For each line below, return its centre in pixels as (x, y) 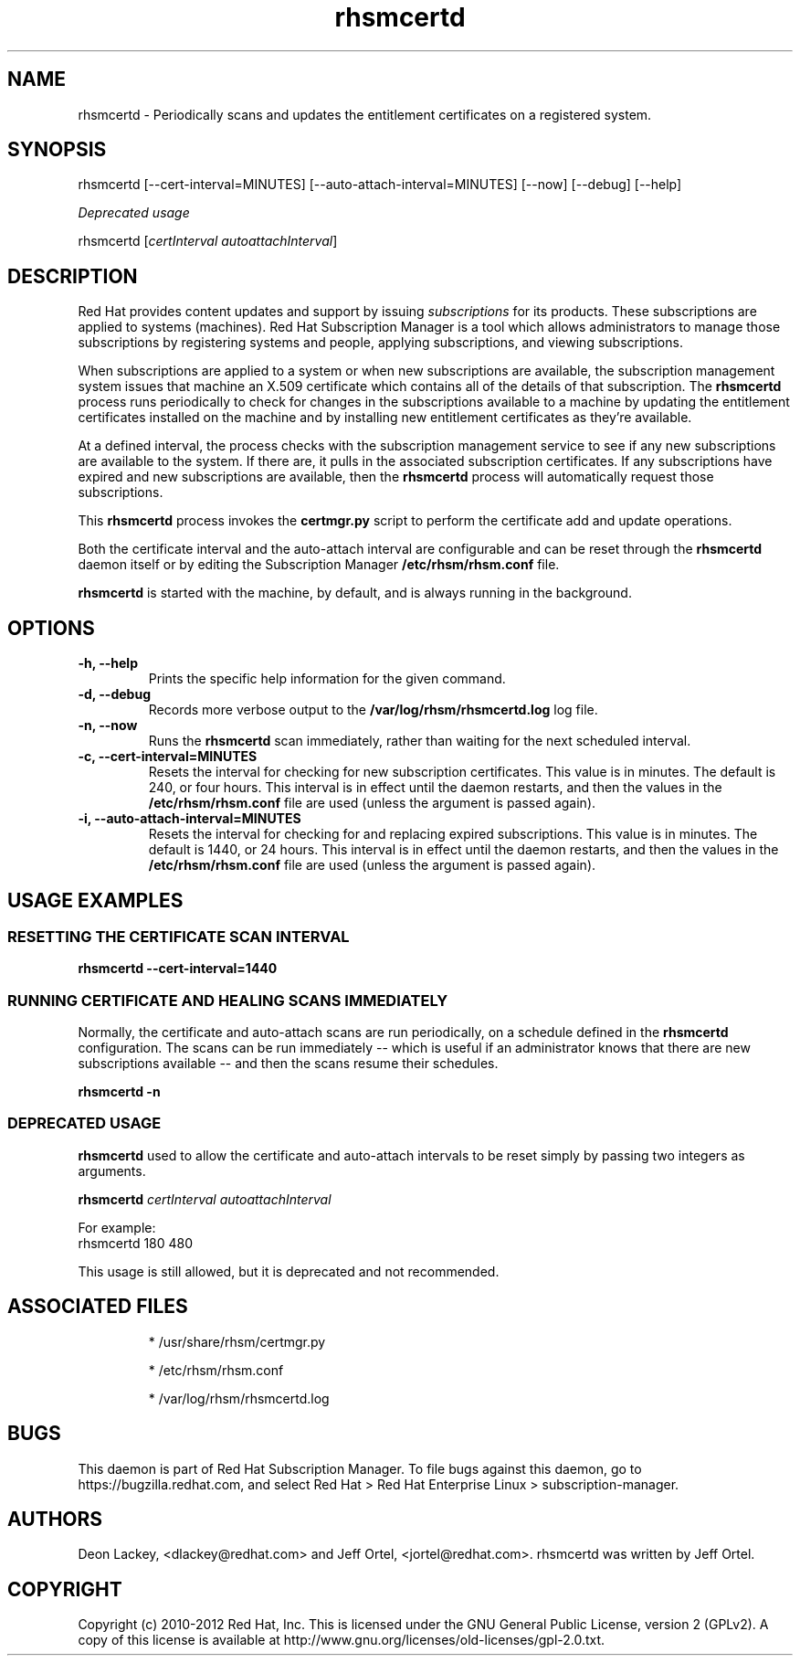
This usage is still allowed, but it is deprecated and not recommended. (289, 1271)
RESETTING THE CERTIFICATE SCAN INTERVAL (179, 936)
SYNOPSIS (57, 150)
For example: (117, 1227)
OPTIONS (51, 628)
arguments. (112, 1170)
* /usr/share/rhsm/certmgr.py (237, 1341)
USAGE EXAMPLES (95, 900)
